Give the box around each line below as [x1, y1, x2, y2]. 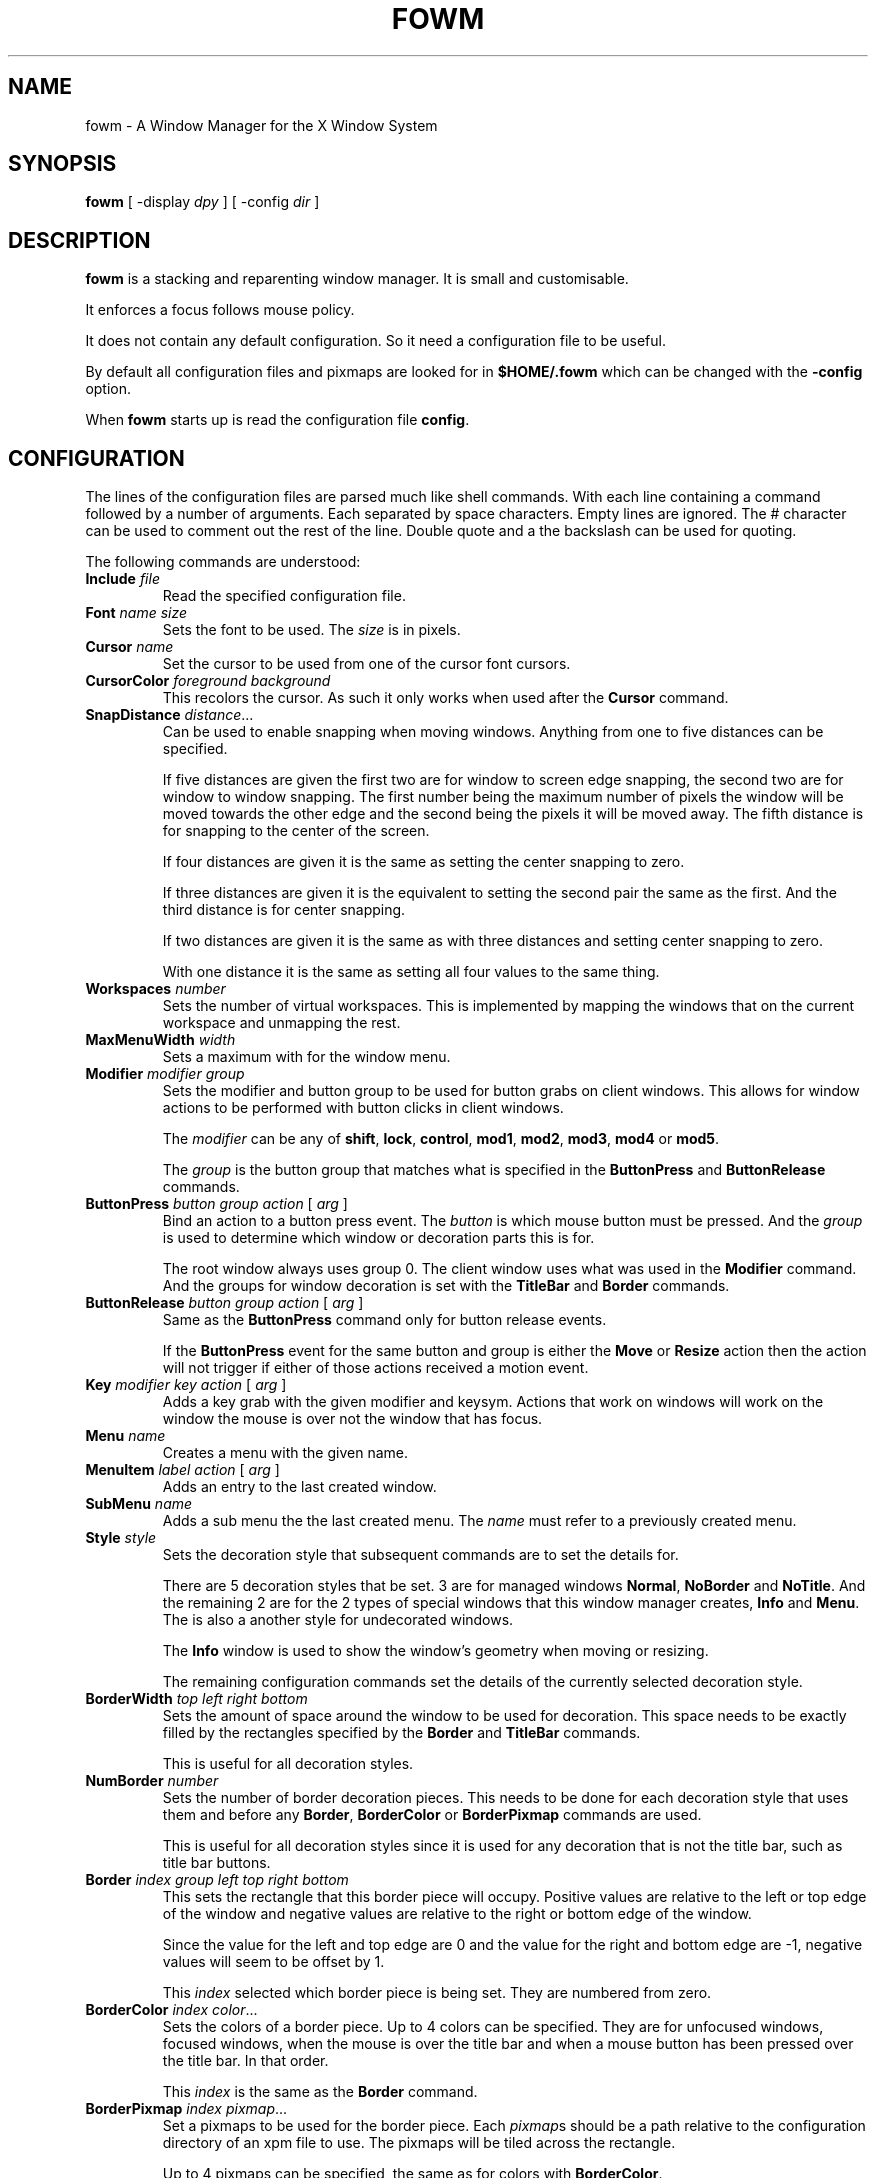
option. [85, 380, 132, 398]
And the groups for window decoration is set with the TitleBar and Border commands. [162, 1277, 730, 1295]
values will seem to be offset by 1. [162, 1953, 385, 1971]
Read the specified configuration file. [162, 587, 406, 605]
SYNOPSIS [8, 151, 117, 177]
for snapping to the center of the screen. [162, 822, 430, 840]
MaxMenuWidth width [85, 1031, 236, 1049]
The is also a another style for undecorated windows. [162, 1611, 514, 1629]
